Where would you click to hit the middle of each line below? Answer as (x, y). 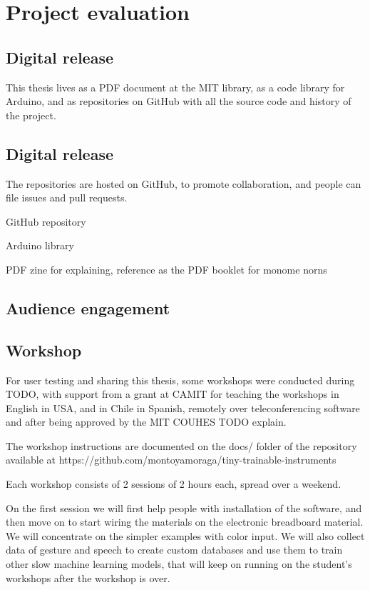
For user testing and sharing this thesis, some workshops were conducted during (180, 380)
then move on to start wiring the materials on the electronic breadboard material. (185, 522)
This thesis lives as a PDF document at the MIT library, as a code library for (175, 87)
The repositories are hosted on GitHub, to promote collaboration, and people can (184, 183)
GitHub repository (46, 221)
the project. (31, 115)
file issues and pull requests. (67, 197)
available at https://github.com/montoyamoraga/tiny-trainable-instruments (171, 460)
